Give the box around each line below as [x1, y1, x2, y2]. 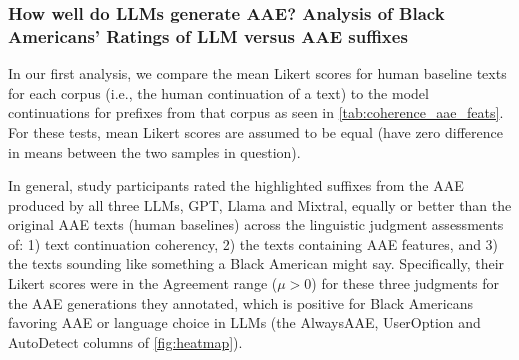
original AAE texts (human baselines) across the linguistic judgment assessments [8, 214, 504, 235]
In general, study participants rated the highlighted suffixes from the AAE [8, 175, 464, 196]
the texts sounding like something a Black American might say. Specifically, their [8, 253, 505, 274]
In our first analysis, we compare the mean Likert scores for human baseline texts [8, 63, 507, 84]
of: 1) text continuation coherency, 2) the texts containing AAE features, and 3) [8, 233, 499, 254]
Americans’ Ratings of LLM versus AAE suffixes [8, 23, 408, 48]
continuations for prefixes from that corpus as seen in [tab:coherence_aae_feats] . [8, 102, 504, 123]
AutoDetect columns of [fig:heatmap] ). [8, 331, 243, 352]
